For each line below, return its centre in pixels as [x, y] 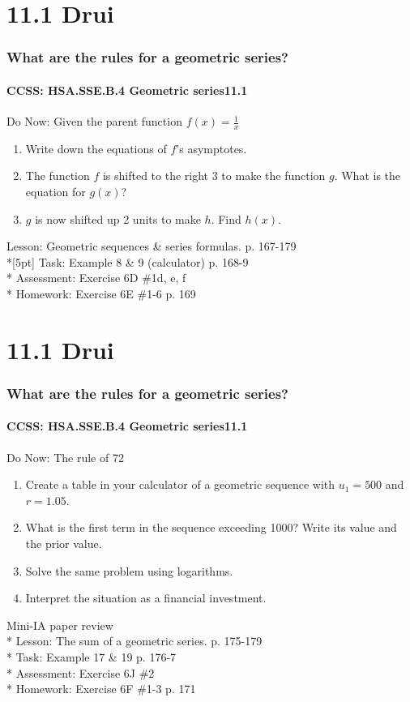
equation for [56, 192]
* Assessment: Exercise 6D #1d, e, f [96, 278]
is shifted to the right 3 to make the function [214, 175]
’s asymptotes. [211, 148]
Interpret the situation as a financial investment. [146, 598]
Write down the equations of [96, 148]
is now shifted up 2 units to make [118, 218]
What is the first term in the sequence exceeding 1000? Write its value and [211, 527]
